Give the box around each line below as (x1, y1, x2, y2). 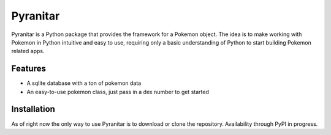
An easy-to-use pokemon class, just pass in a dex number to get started (26, 88, 210, 95)
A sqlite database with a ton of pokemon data (26, 79, 142, 87)
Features (11, 64, 46, 74)
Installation (11, 104, 55, 114)
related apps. (11, 48, 45, 55)
